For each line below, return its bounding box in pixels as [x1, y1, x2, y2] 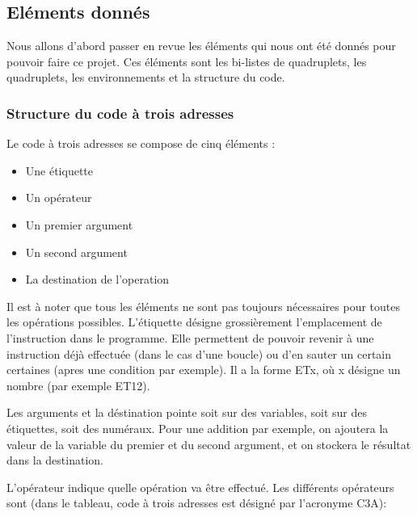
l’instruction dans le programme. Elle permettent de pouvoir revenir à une [6, 329, 374, 346]
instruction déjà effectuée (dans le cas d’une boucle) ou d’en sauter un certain [6, 345, 392, 362]
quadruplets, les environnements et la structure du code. [6, 69, 285, 86]
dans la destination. [6, 452, 103, 469]
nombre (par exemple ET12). [6, 376, 150, 393]
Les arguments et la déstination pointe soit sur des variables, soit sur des [6, 404, 367, 421]
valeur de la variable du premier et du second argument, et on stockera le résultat [6, 435, 411, 452]
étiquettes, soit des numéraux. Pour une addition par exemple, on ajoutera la [6, 419, 389, 436]
